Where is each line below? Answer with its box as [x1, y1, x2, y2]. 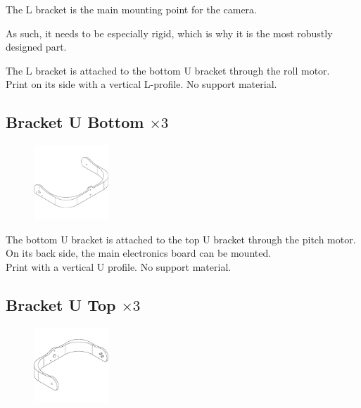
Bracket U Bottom [6, 111, 144, 133]
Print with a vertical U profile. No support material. [6, 259, 232, 274]
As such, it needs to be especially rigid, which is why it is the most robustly [6, 25, 333, 40]
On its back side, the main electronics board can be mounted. [6, 246, 272, 260]
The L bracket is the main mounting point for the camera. [6, 2, 257, 16]
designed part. [6, 39, 67, 54]
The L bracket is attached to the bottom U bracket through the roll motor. [6, 63, 330, 77]
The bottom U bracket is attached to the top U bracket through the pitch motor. [6, 231, 356, 246]
